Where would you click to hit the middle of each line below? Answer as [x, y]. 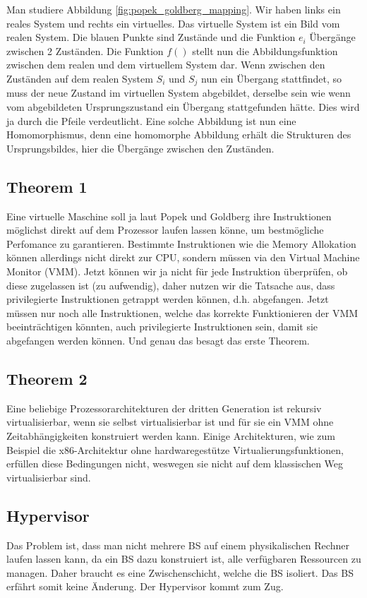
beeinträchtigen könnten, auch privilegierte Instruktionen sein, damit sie [162, 327]
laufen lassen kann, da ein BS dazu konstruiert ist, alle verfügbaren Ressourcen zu [184, 559]
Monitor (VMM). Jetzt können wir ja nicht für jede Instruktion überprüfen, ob [177, 271]
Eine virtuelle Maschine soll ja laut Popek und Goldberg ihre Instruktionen [169, 216]
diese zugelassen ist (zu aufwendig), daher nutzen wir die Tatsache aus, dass [171, 285]
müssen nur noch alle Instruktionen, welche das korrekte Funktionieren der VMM [182, 312]
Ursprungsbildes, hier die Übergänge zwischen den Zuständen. [140, 148]
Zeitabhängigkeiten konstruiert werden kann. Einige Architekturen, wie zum [171, 435]
